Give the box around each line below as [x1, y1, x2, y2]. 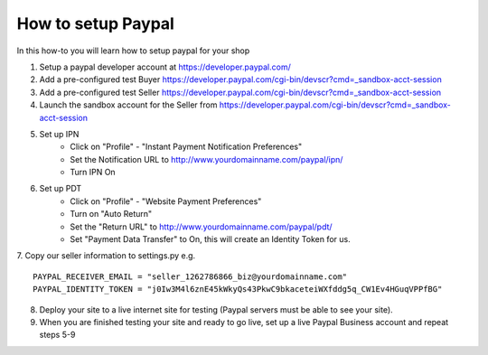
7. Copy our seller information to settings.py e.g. [16, 250, 196, 261]
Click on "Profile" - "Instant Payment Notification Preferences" [70, 141, 303, 153]
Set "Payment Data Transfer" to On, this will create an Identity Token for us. [70, 234, 352, 245]
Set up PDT [39, 183, 82, 194]
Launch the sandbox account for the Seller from [39, 99, 218, 110]
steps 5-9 [39, 330, 76, 341]
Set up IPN [39, 128, 80, 139]
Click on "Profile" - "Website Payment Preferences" [70, 195, 262, 207]
